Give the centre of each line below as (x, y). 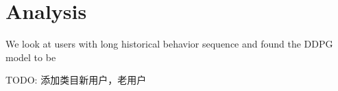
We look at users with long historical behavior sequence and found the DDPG (169, 44)
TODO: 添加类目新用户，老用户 (76, 80)
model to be (31, 57)
